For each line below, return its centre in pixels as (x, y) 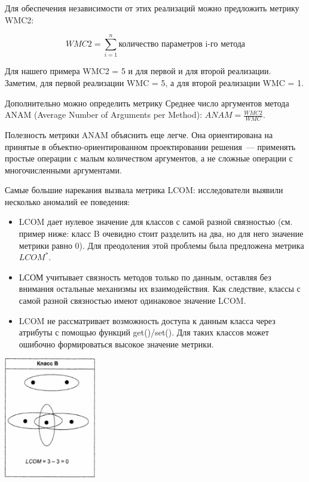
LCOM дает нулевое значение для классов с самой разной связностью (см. (156, 222)
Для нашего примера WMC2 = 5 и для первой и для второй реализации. (138, 71)
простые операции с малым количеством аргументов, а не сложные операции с (149, 158)
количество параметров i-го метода (182, 44)
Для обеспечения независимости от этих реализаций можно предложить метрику (152, 8)
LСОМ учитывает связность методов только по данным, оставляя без (145, 277)
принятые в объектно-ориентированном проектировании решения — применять (150, 146)
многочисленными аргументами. (63, 170)
